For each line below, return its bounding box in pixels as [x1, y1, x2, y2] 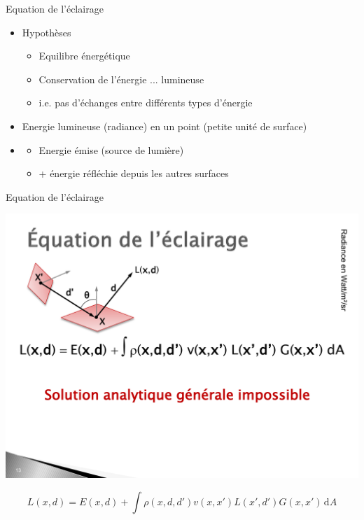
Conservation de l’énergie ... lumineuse [38, 71, 204, 86]
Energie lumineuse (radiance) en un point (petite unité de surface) [22, 118, 307, 133]
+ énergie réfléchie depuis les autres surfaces [38, 166, 229, 181]
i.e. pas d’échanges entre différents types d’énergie [38, 95, 253, 110]
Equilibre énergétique [38, 48, 130, 63]
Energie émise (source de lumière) [38, 142, 184, 157]
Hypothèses [22, 24, 71, 39]
